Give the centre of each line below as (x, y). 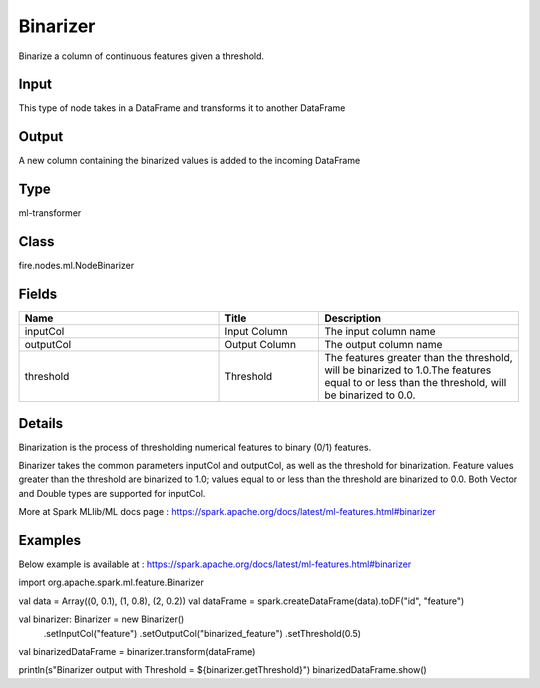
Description (353, 318)
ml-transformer (50, 213)
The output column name (383, 345)
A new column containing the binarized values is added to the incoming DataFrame (189, 161)
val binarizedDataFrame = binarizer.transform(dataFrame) (137, 652)
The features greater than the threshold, (419, 358)
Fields (38, 293)
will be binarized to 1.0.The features (408, 370)
